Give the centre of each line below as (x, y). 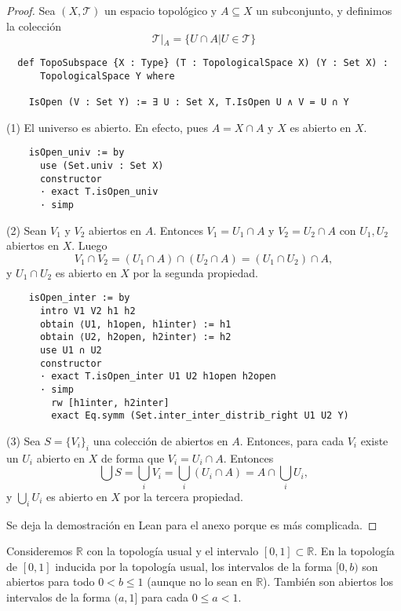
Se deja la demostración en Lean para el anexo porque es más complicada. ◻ (192, 524)
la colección (34, 26)
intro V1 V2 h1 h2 (87, 311)
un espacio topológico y (161, 10)
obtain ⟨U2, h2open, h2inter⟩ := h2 (135, 337)
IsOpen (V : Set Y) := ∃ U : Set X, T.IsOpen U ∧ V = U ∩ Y (189, 102)
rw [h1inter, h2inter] (110, 402)
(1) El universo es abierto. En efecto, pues (107, 127)
